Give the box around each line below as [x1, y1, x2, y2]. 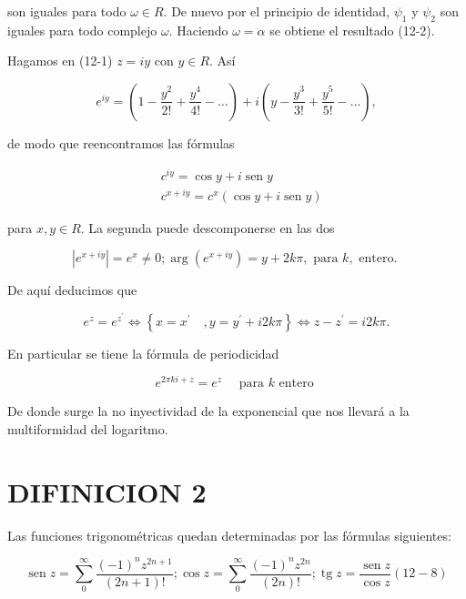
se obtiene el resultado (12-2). [269, 20, 435, 39]
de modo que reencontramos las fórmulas [7, 133, 235, 152]
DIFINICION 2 [7, 472, 207, 510]
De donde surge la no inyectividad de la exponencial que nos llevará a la [7, 401, 410, 421]
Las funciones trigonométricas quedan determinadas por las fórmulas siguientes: [7, 525, 451, 544]
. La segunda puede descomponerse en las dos [80, 218, 335, 237]
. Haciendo [168, 20, 228, 39]
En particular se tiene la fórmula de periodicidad [7, 343, 279, 362]
